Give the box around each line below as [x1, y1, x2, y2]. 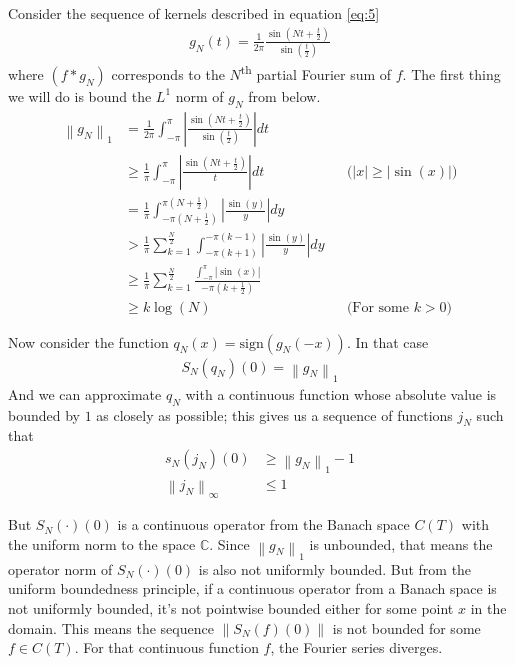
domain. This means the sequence [8, 617, 214, 638]
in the [470, 598, 507, 619]
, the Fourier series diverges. [270, 637, 443, 658]
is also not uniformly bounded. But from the [198, 558, 472, 579]
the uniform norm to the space [8, 533, 196, 554]
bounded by [8, 404, 80, 425]
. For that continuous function [74, 637, 259, 658]
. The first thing [402, 63, 501, 84]
